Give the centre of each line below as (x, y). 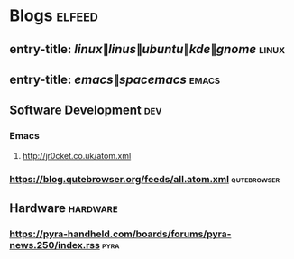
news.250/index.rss (55, 245)
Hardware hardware (64, 208)
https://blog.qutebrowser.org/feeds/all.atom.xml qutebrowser (145, 179)
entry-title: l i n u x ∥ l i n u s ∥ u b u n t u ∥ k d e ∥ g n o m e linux (147, 49)
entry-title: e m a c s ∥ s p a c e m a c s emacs (115, 79)
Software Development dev (86, 111)
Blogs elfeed (54, 16)
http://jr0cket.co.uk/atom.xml (77, 155)
